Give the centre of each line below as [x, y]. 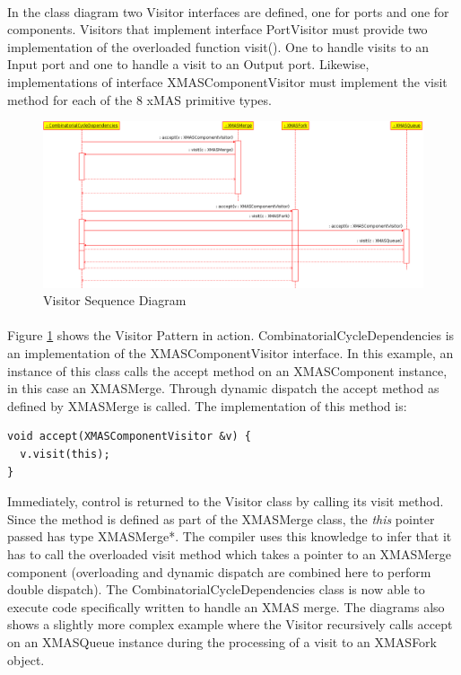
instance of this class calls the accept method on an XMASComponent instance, [227, 370]
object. [26, 659]
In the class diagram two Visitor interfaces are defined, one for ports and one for [228, 11]
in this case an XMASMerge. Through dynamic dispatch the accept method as [223, 388]
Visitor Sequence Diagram [115, 300]
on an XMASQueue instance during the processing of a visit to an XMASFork [222, 641]
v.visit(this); [65, 454]
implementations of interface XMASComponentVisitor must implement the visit [227, 81]
